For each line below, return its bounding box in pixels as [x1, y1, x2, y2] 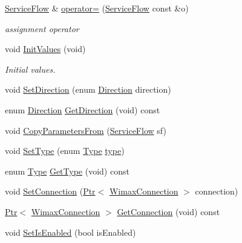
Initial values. [5, 62, 56, 75]
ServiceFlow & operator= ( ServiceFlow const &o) [5, 2, 189, 14]
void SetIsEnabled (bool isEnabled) [5, 225, 136, 238]
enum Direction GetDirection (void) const [5, 103, 160, 116]
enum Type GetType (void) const [5, 164, 129, 177]
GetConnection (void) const [117, 205, 220, 218]
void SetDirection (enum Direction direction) [5, 83, 171, 96]
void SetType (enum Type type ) [5, 144, 125, 157]
